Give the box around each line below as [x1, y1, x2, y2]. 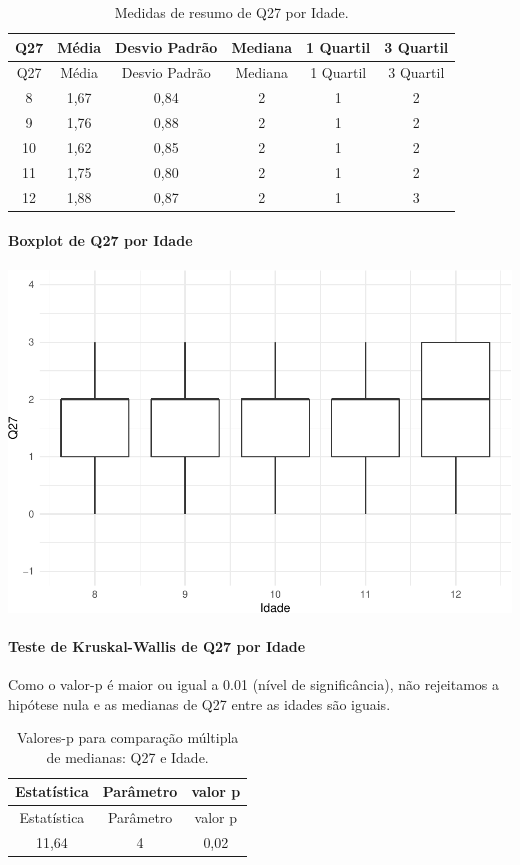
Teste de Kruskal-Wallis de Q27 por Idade [8, 635, 306, 656]
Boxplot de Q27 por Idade [8, 230, 193, 251]
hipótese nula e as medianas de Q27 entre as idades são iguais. [8, 693, 391, 714]
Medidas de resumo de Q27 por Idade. [114, 2, 349, 22]
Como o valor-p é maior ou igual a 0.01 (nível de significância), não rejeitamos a [8, 673, 500, 694]
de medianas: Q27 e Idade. [46, 746, 209, 767]
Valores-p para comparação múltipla [16, 727, 239, 748]
